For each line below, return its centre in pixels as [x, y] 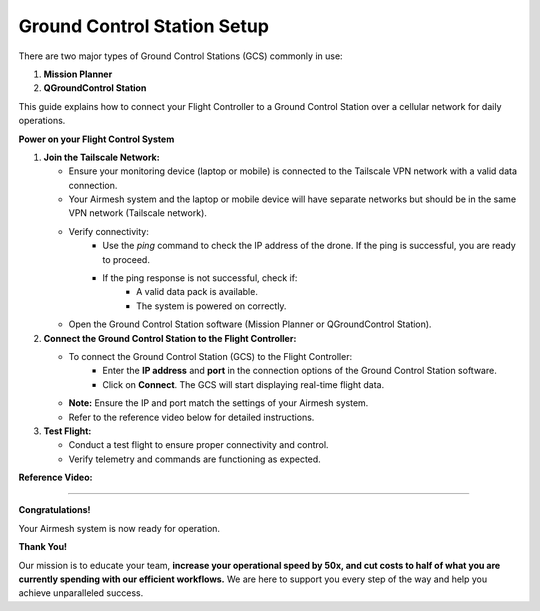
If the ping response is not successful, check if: [200, 278]
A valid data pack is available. [197, 292]
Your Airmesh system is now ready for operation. [119, 528]
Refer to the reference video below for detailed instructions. [191, 417]
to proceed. [126, 259]
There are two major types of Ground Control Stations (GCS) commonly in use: [181, 56]
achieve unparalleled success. [81, 593]
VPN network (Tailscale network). [137, 213]
